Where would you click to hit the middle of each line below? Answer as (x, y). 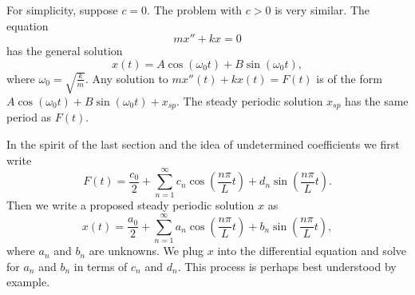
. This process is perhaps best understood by (287, 266)
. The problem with (195, 10)
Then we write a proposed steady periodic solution (130, 205)
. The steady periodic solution (250, 101)
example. (28, 282)
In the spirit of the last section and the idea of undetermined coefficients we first (203, 144)
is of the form (349, 78)
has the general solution (65, 51)
